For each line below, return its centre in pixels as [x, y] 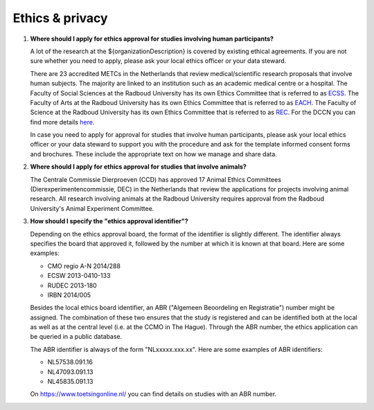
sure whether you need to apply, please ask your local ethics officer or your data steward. [158, 61]
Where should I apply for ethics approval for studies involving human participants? [152, 39]
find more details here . [62, 122]
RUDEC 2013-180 [72, 285]
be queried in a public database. [76, 337]
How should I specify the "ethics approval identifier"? [109, 221]
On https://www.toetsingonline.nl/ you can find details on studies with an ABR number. [153, 394]
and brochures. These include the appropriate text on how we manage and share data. [153, 154]
